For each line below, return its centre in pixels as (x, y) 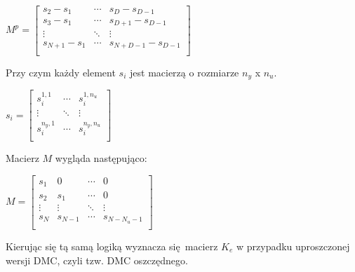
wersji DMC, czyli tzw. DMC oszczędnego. (97, 260)
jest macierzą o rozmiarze (185, 72)
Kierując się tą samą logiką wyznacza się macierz (112, 246)
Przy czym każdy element (61, 72)
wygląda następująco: (101, 158)
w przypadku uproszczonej (293, 246)
